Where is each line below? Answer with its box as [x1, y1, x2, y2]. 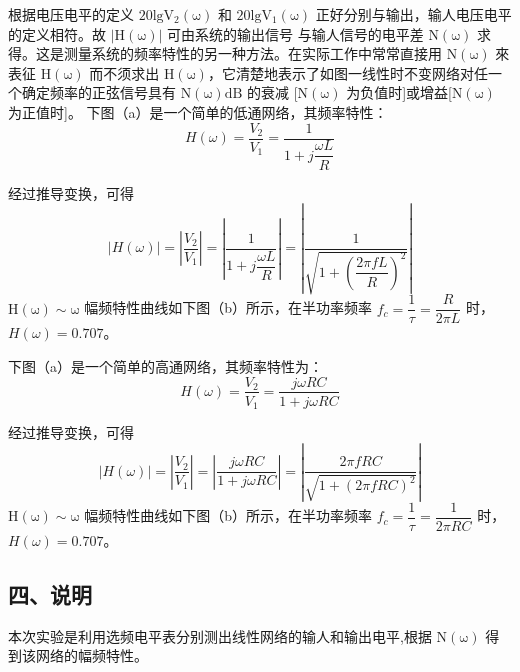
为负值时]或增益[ [346, 82, 452, 103]
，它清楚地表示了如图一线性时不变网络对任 [207, 62, 488, 83]
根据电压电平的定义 [8, 4, 134, 24]
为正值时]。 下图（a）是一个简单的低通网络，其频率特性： [8, 101, 388, 122]
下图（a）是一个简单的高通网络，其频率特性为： [8, 355, 323, 376]
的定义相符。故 [8, 23, 106, 44]
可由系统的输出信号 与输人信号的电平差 [167, 23, 424, 44]
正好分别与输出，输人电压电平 [315, 4, 512, 24]
